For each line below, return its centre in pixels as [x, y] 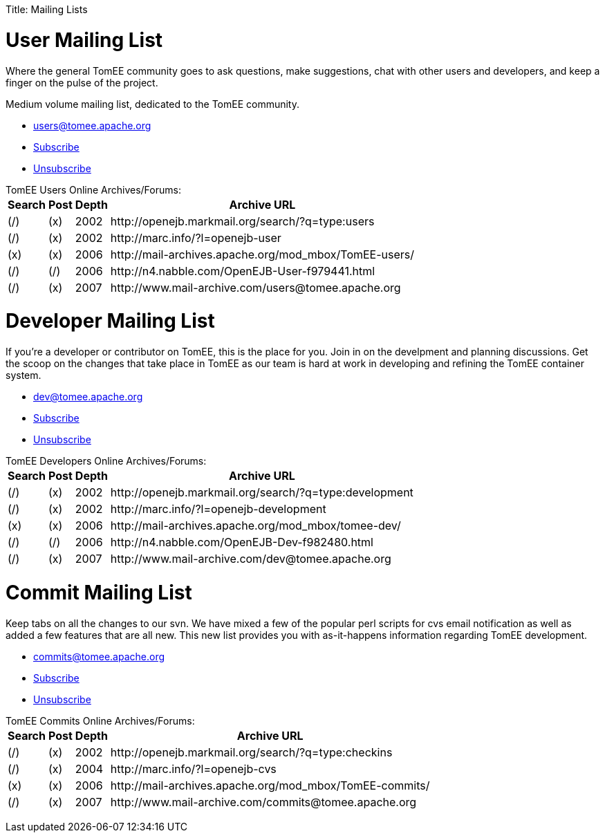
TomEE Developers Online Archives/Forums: [106, 461]
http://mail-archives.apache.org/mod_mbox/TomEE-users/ [262, 254]
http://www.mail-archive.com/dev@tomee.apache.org [251, 559]
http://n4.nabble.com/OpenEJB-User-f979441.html [243, 271]
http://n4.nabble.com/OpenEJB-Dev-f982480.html [242, 542]
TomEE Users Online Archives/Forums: [93, 189]
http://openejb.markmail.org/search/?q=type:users [242, 221]
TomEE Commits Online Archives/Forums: [100, 720]
